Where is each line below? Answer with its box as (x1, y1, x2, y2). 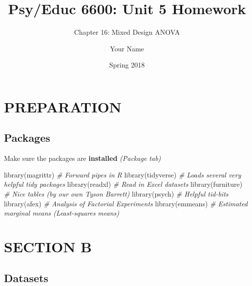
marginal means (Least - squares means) (4, 208, 120, 218)
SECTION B (4, 237, 92, 257)
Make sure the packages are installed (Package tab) (4, 153, 161, 163)
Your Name (110, 43, 144, 53)
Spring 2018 (109, 60, 145, 70)
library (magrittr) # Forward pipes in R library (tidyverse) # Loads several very (4, 169, 241, 179)
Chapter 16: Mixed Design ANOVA (74, 27, 180, 37)
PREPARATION (4, 96, 122, 116)
